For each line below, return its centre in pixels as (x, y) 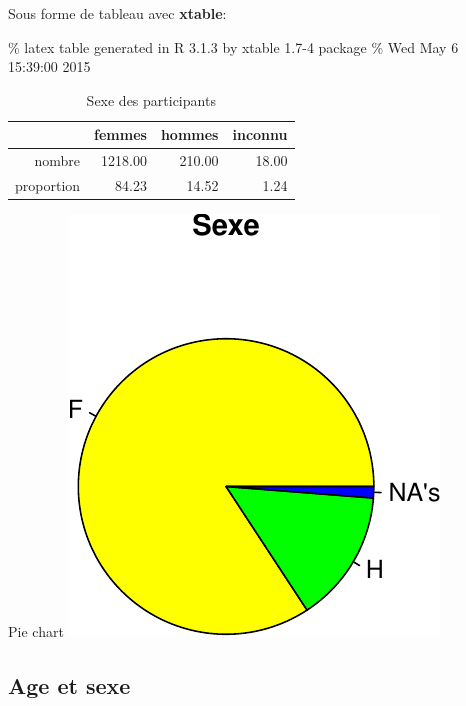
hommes (189, 134)
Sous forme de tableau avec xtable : (117, 13)
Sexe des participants (151, 99)
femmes (120, 134)
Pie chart (36, 631)
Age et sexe (69, 685)
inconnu (260, 134)
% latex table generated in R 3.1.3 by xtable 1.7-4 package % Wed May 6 (233, 46)
